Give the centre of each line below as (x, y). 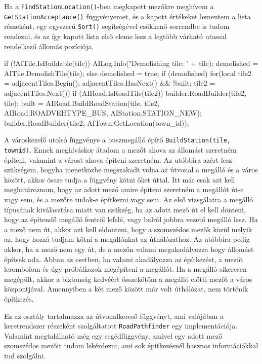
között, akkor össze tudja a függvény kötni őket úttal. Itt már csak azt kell (120, 179)
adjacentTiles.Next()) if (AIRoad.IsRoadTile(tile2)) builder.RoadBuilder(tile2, (125, 93)
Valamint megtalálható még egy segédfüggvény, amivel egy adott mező (113, 335)
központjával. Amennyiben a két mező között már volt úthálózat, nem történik (126, 289)
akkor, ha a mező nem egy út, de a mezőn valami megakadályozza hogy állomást (129, 249)
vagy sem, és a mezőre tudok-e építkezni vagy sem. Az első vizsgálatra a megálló (129, 199)
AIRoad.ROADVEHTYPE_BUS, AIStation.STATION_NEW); (103, 113)
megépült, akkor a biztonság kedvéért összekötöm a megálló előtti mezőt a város (128, 279)
